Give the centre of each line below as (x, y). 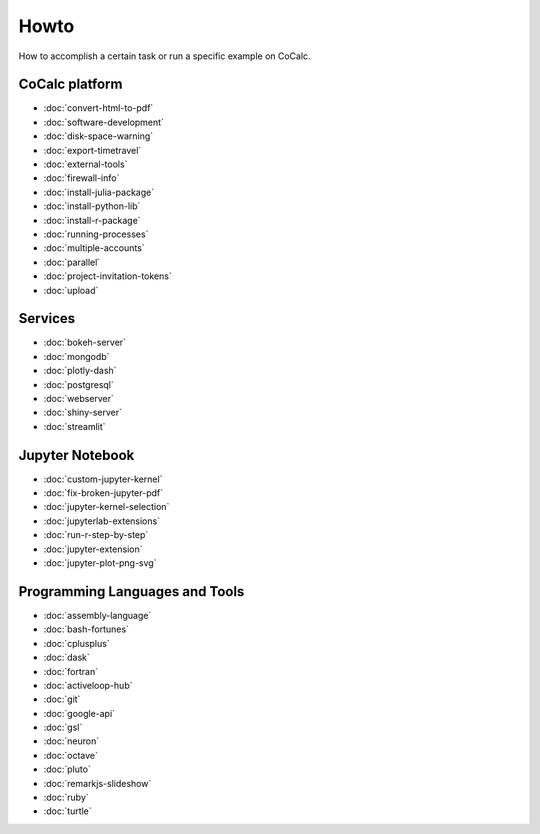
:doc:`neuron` (71, 741)
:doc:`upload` (71, 290)
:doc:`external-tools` (85, 164)
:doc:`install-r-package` (92, 220)
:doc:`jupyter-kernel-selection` (106, 507)
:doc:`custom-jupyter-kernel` (103, 479)
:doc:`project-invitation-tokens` (107, 276)
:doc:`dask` (66, 657)
